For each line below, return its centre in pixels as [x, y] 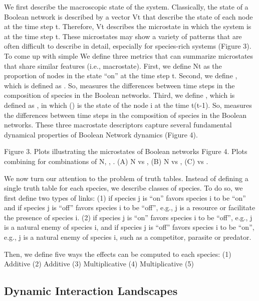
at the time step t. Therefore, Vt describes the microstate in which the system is [128, 26]
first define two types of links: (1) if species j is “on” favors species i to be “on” [125, 197]
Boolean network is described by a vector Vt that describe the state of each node [128, 16]
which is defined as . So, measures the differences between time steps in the [119, 85]
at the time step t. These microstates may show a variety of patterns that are [123, 36]
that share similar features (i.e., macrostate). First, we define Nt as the [113, 65]
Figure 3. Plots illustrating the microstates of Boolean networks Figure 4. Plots [126, 151]
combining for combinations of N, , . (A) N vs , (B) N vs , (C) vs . [106, 161]
